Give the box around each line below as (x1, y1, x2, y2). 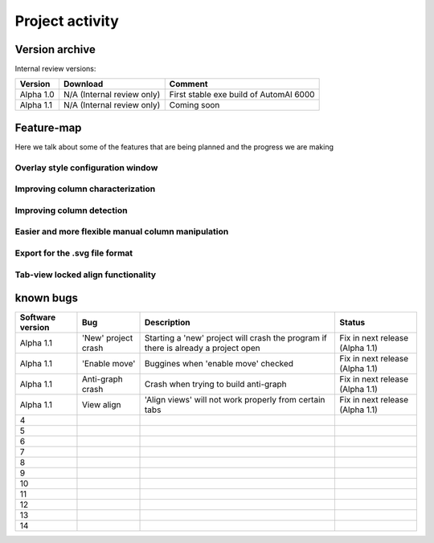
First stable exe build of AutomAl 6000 (169, 89, 315, 100)
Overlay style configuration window (14, 161, 158, 173)
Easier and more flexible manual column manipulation (14, 226, 229, 237)
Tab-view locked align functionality (14, 269, 157, 280)
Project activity (14, 12, 120, 30)
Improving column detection (14, 205, 128, 216)
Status (338, 317, 366, 329)
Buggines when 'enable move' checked (145, 358, 293, 369)
